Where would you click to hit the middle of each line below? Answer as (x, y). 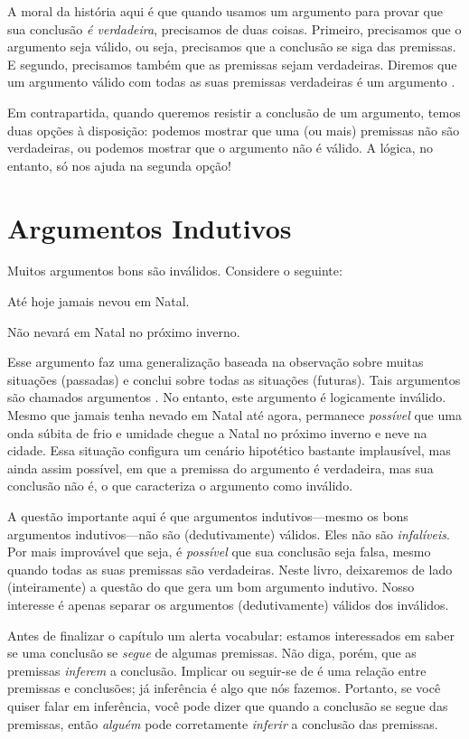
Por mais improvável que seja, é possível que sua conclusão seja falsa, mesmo (219, 552)
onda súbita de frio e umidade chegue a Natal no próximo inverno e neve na (217, 432)
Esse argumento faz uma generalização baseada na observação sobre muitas (216, 362)
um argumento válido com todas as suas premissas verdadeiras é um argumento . (231, 82)
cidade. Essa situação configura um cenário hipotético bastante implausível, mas (229, 450)
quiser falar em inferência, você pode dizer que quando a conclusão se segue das (228, 705)
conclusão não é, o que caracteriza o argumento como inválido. (180, 486)
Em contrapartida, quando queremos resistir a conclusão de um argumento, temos (234, 112)
